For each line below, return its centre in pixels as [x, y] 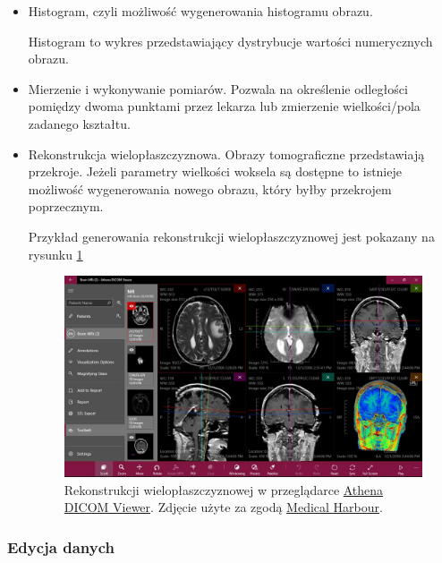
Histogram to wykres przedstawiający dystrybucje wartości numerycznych [230, 41]
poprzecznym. [66, 206]
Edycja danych [61, 546]
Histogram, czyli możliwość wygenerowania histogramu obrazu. [200, 11]
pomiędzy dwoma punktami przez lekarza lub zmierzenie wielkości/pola [224, 106]
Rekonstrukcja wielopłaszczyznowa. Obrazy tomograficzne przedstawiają [226, 154]
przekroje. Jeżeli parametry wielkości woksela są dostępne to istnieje [215, 171]
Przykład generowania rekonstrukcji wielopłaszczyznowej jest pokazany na [231, 236]
